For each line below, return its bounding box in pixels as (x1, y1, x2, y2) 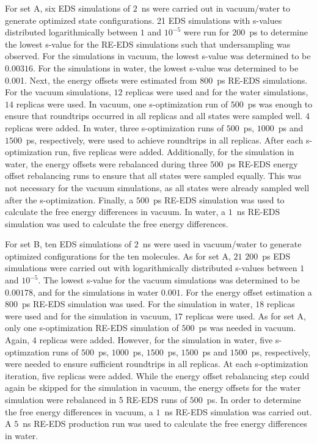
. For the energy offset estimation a (180, 285, 312, 298)
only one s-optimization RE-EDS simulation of (5, 321, 179, 334)
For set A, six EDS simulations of (5, 2, 131, 14)
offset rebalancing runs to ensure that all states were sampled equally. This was (5, 169, 302, 182)
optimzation (5, 345, 50, 358)
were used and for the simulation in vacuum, (5, 309, 172, 322)
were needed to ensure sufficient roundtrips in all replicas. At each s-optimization (5, 357, 308, 370)
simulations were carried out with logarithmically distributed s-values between (5, 261, 297, 274)
